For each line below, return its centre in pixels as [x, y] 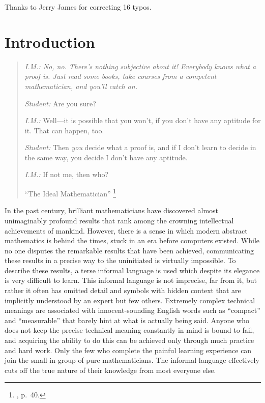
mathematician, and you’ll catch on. [81, 86]
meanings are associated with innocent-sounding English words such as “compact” [132, 310]
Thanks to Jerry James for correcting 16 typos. [78, 7]
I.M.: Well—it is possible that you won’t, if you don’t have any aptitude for [143, 120]
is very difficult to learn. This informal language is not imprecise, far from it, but [131, 280]
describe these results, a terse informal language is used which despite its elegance [132, 270]
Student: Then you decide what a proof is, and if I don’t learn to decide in [140, 147]
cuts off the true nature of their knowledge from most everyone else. [110, 370]
